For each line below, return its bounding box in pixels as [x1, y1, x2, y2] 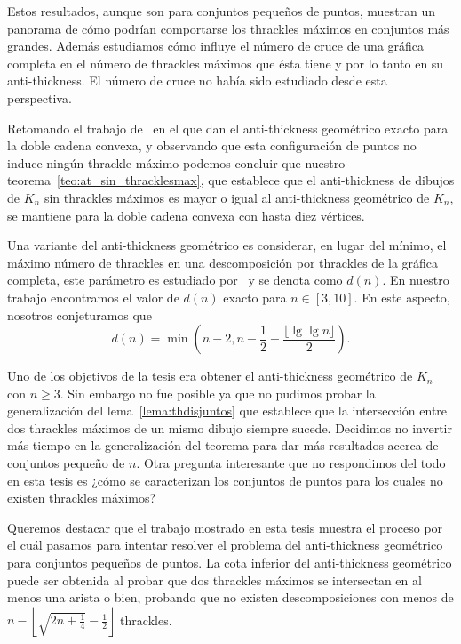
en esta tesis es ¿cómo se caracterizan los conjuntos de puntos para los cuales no [7, 471, 443, 489]
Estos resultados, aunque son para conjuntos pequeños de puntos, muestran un [7, 2, 436, 20]
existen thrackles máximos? [7, 488, 156, 507]
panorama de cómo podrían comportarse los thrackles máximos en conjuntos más [7, 19, 449, 37]
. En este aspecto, [354, 287, 450, 306]
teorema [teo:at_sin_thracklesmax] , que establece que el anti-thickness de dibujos [7, 171, 455, 189]
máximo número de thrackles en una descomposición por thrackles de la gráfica [7, 253, 439, 271]
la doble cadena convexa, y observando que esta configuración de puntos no [7, 136, 417, 155]
